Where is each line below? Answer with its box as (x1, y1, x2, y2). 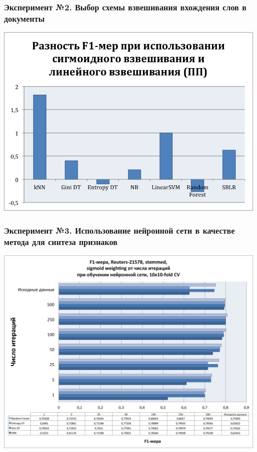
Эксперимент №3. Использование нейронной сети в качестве (4, 224, 235, 236)
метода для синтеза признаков (4, 235, 118, 247)
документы (4, 12, 45, 24)
